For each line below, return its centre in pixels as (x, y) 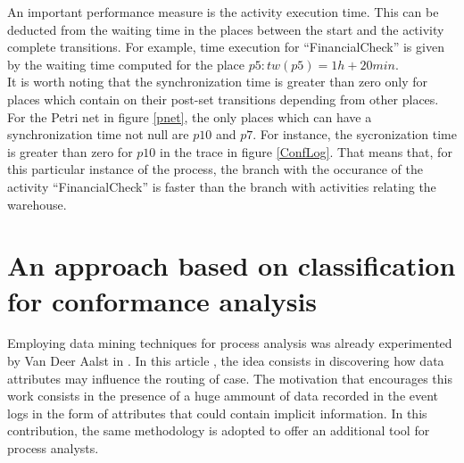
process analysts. (53, 448)
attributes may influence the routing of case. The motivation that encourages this (230, 378)
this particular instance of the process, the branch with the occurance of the (215, 169)
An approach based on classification (232, 265)
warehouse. (37, 204)
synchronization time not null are (98, 134)
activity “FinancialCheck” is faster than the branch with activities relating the (222, 186)
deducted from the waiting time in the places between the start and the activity (226, 29)
